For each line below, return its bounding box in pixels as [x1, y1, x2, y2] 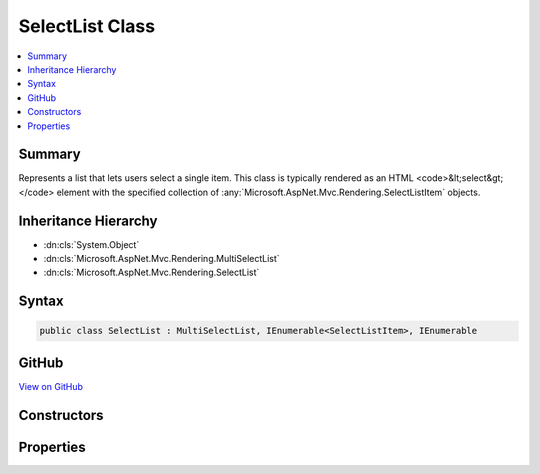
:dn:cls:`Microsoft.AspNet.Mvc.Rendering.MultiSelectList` [43, 253, 280, 265]
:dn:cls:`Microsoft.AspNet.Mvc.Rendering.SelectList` [43, 266, 260, 279]
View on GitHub [18, 380, 84, 392]
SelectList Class [18, 15, 155, 37]
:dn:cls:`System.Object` [43, 238, 140, 250]
